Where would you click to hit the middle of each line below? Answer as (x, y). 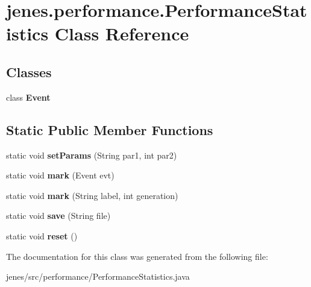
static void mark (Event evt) (60, 175)
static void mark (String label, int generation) (92, 195)
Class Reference (122, 33)
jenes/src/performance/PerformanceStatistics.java (98, 276)
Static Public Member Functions (110, 129)
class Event (28, 97)
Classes (29, 71)
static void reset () (42, 235)
